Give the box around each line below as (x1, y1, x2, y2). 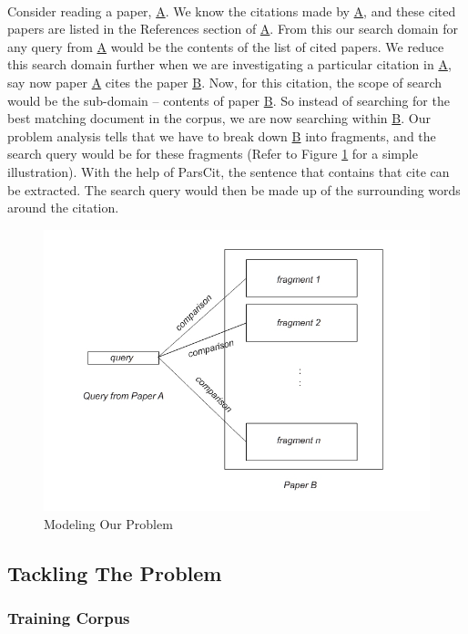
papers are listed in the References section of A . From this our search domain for (7, 19, 458, 38)
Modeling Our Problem (44, 514, 173, 533)
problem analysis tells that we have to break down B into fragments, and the (7, 126, 436, 145)
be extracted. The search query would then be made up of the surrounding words (7, 180, 461, 199)
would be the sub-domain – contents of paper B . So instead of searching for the (7, 90, 450, 109)
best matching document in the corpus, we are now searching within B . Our (7, 109, 431, 128)
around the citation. (7, 198, 119, 217)
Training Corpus (7, 606, 130, 629)
